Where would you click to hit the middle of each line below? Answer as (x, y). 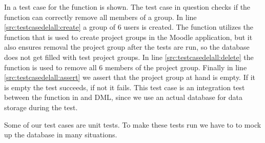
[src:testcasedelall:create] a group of (60, 27)
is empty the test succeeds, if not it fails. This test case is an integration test (125, 87)
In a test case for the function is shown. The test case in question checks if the (127, 7)
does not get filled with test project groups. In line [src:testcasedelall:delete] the (129, 57)
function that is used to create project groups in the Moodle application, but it (128, 37)
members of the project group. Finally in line (176, 67)
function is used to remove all (50, 67)
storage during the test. (41, 107)
